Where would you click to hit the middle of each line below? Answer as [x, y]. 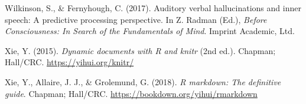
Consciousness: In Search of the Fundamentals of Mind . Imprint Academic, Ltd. [150, 31]
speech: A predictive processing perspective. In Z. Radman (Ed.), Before [136, 19]
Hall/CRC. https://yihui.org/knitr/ [69, 62]
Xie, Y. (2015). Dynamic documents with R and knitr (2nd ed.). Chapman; [140, 50]
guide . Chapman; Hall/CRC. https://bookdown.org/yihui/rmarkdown [131, 93]
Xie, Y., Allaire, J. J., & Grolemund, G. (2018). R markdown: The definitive [143, 81]
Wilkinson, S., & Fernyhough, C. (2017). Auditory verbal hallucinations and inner [153, 8]
